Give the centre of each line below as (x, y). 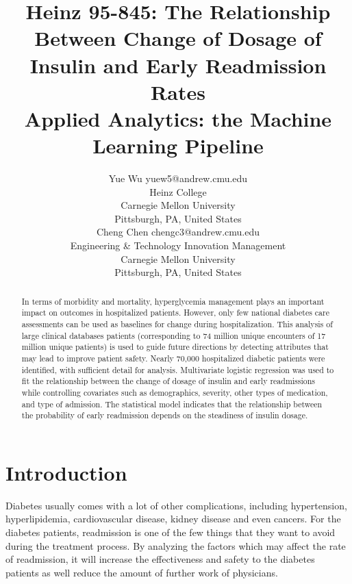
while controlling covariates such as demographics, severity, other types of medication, (175, 392)
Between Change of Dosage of (178, 38)
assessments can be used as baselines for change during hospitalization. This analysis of (177, 323)
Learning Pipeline (178, 145)
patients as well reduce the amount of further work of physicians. (142, 572)
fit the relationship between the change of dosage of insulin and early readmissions (168, 381)
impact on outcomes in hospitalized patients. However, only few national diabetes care (175, 313)
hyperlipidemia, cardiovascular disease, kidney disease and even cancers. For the (173, 519)
